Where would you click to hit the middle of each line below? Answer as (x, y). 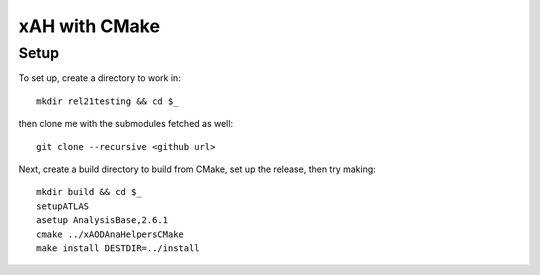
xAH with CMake (89, 26)
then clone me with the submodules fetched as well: (126, 124)
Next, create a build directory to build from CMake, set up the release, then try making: (197, 169)
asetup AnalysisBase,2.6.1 (102, 220)
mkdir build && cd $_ (89, 192)
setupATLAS (63, 206)
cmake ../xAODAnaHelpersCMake (110, 234)
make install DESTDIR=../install (118, 248)
